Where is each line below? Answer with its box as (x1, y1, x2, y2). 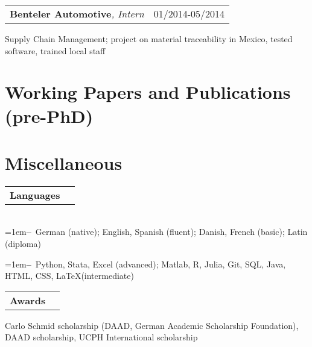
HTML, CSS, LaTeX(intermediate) (5, 269, 134, 282)
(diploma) (5, 237, 41, 250)
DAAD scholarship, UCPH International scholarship (5, 331, 198, 343)
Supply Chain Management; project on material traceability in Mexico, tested (5, 33, 293, 45)
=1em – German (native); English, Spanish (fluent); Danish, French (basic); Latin (5, 225, 308, 238)
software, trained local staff (5, 44, 106, 57)
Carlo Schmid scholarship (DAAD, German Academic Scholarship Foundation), (5, 319, 299, 331)
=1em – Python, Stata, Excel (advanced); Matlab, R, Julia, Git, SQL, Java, (5, 257, 286, 270)
